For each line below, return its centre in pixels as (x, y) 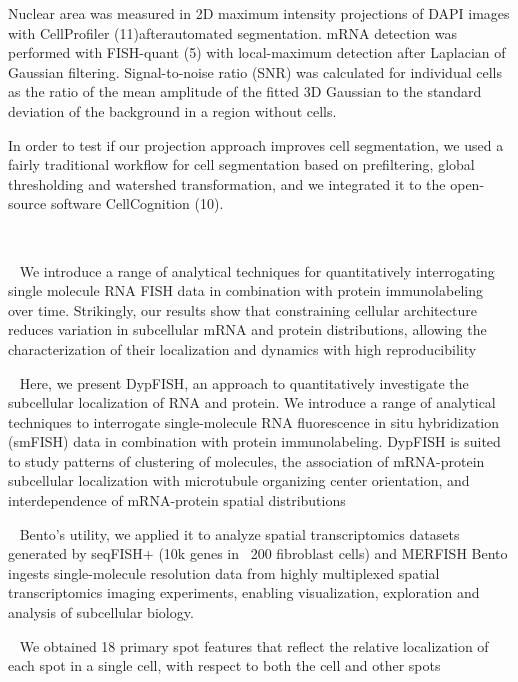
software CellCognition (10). (137, 203)
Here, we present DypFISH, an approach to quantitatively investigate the (244, 382)
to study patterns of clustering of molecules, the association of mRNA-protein (246, 460)
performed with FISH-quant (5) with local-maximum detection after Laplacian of (257, 52)
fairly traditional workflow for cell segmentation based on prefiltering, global (241, 164)
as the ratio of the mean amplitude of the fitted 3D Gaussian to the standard (245, 91)
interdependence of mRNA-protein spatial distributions (177, 500)
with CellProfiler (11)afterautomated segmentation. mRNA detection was (233, 32)
